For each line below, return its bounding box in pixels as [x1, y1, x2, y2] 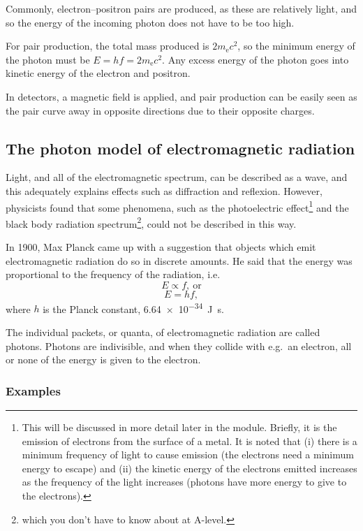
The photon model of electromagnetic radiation [6, 137, 355, 159]
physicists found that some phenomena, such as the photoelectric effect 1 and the [6, 198, 349, 214]
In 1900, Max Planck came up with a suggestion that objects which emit [6, 240, 316, 254]
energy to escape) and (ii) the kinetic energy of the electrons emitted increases [22, 460, 357, 475]
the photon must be [6, 52, 90, 66]
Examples [6, 381, 61, 399]
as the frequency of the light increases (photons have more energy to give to [22, 474, 347, 489]
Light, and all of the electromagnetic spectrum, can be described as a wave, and [6, 170, 348, 184]
